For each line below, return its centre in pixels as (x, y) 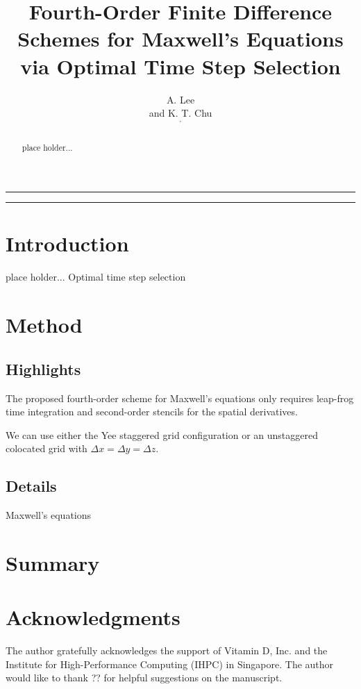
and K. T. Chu (180, 113)
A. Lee (180, 99)
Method (44, 325)
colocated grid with (47, 448)
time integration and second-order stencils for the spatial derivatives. (152, 412)
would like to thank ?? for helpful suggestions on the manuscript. (144, 678)
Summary (53, 562)
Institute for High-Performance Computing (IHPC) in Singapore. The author (170, 664)
